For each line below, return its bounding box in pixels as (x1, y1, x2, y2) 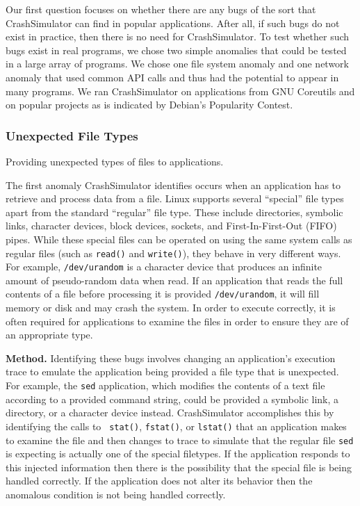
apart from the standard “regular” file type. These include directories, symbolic (6, 204, 343, 219)
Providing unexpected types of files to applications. (6, 154, 224, 168)
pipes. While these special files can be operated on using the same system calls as (6, 231, 352, 246)
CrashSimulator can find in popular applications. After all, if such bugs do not (6, 15, 340, 30)
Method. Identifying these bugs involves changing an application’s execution (6, 350, 336, 365)
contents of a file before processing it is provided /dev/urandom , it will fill (6, 286, 320, 301)
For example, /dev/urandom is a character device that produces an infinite (6, 259, 322, 274)
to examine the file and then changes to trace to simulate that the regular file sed (6, 432, 354, 447)
